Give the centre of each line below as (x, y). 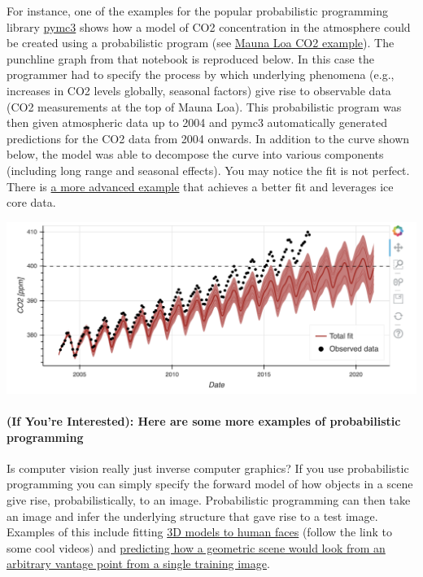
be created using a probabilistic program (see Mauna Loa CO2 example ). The (201, 43)
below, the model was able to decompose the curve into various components (195, 154)
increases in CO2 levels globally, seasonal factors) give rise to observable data (199, 90)
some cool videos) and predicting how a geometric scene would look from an (196, 547)
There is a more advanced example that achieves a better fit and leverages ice (200, 186)
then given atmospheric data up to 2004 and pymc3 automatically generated (197, 122)
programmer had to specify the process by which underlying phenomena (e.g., (201, 74)
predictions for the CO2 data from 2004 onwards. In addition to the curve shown (208, 138)
